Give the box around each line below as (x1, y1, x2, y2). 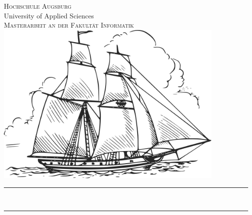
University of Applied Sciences (4, 10, 94, 20)
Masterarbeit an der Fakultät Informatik (4, 20, 134, 30)
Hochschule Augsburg (4, 1, 72, 11)
